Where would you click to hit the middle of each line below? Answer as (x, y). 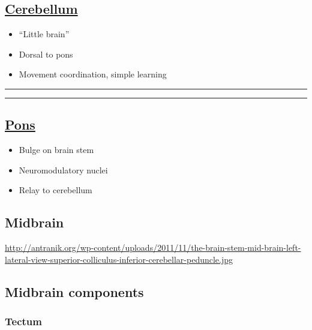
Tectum (23, 321)
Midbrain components (74, 291)
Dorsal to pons (46, 54)
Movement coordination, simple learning (93, 74)
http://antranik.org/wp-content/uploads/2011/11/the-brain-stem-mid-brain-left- (153, 247)
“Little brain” (44, 34)
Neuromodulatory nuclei (63, 169)
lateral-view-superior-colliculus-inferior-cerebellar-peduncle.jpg (119, 259)
